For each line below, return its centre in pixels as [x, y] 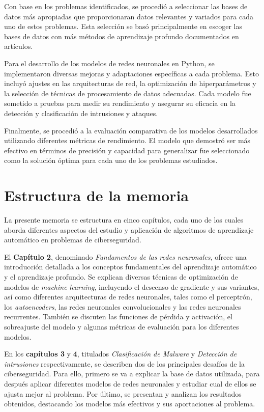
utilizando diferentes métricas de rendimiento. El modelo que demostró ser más [127, 140]
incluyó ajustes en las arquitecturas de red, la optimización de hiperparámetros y [130, 83]
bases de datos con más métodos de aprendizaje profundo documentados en [122, 36]
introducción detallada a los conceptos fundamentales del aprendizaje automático [130, 267]
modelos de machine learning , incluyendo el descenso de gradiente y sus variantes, [132, 286]
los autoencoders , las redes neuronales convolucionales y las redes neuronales [123, 306]
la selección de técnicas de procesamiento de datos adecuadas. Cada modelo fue [128, 93]
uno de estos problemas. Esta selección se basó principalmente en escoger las [123, 26]
